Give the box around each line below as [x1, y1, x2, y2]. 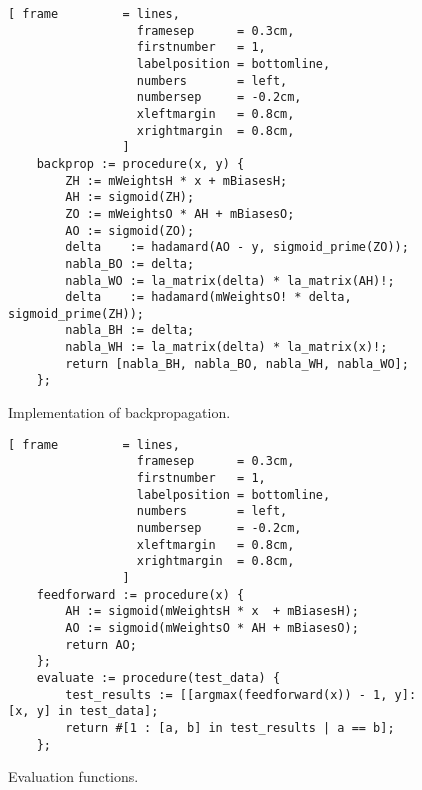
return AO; [65, 637, 137, 652]
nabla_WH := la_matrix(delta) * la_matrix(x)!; [65, 340, 388, 355]
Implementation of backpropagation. [8, 402, 231, 423]
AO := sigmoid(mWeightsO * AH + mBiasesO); [65, 620, 359, 635]
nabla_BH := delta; [65, 323, 195, 338]
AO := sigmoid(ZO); [65, 223, 195, 238]
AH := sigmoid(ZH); [65, 190, 195, 205]
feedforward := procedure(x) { [36, 587, 245, 602]
